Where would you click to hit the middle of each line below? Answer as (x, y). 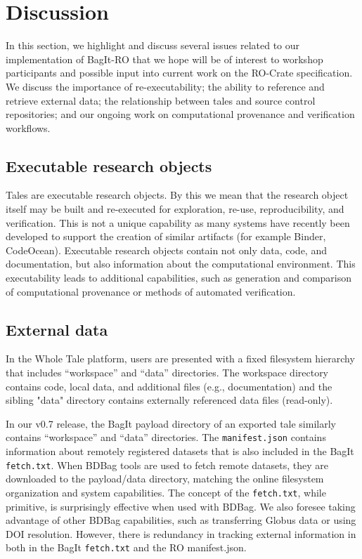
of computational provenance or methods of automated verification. (151, 291)
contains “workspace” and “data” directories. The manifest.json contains (166, 437)
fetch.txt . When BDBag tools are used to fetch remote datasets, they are (167, 465)
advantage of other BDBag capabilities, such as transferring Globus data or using (181, 520)
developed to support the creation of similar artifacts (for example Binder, (166, 236)
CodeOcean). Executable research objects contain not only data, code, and (166, 250)
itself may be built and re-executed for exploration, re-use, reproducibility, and (175, 209)
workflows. (28, 127)
